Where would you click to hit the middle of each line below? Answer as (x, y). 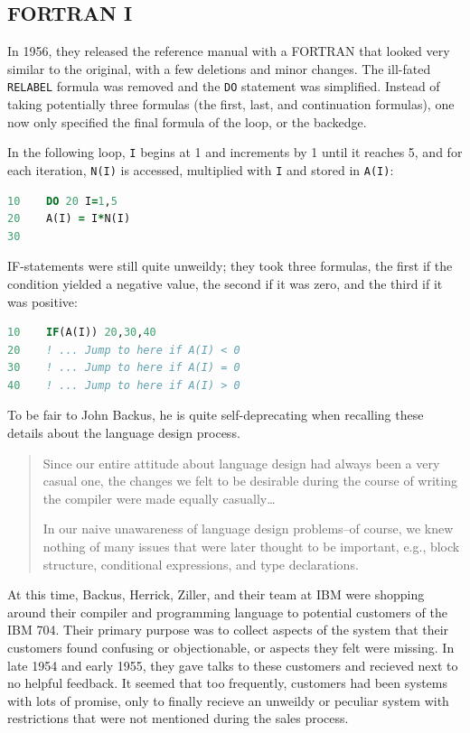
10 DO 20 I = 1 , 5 (62, 201)
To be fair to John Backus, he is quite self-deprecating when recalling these (216, 415)
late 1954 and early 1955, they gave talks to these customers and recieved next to (233, 665)
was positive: (42, 301)
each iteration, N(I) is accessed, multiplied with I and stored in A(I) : (201, 169)
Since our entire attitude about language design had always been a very (241, 463)
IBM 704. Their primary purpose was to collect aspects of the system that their (228, 630)
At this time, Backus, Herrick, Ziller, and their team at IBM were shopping (216, 594)
